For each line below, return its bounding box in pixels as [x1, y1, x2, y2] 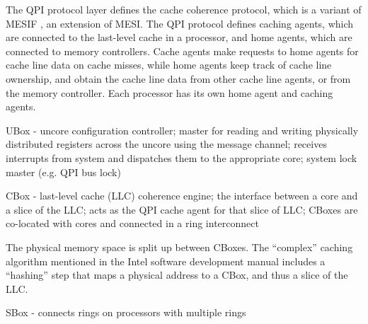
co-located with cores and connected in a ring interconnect [6, 216, 259, 231]
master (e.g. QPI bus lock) [6, 164, 121, 179]
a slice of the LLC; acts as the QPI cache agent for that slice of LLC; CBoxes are [6, 202, 358, 216]
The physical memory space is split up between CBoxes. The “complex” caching [6, 239, 353, 254]
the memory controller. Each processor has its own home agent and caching [6, 85, 333, 100]
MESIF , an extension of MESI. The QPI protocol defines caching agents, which [6, 16, 354, 30]
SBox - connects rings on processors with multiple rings [6, 305, 246, 320]
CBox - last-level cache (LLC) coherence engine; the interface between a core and [6, 188, 358, 203]
